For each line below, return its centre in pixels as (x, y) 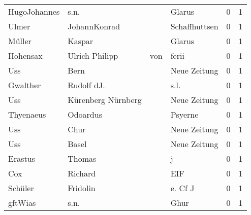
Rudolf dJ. (86, 85)
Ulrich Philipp (93, 56)
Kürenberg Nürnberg (105, 100)
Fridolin (82, 188)
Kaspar (81, 41)
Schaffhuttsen (194, 26)
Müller (20, 41)
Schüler (21, 188)
